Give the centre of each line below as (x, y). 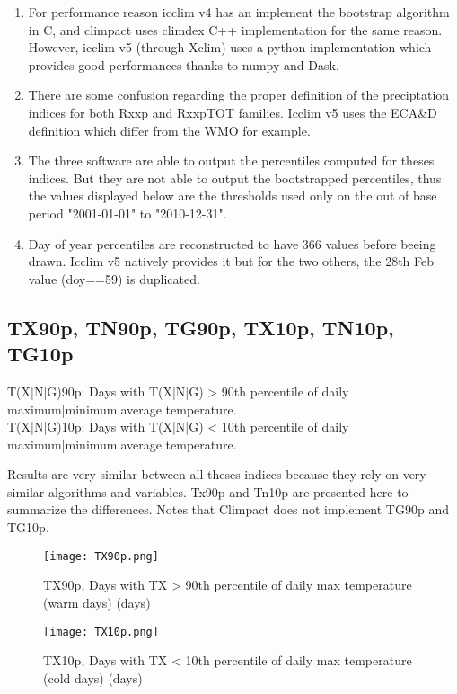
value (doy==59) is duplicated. (114, 278)
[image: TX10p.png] (101, 632)
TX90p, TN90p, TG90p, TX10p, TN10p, (201, 327)
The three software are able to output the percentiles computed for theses (231, 160)
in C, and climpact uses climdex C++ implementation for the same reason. (235, 29)
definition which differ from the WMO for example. (169, 130)
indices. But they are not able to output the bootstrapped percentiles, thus (235, 178)
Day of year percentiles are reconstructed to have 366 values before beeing (232, 243)
